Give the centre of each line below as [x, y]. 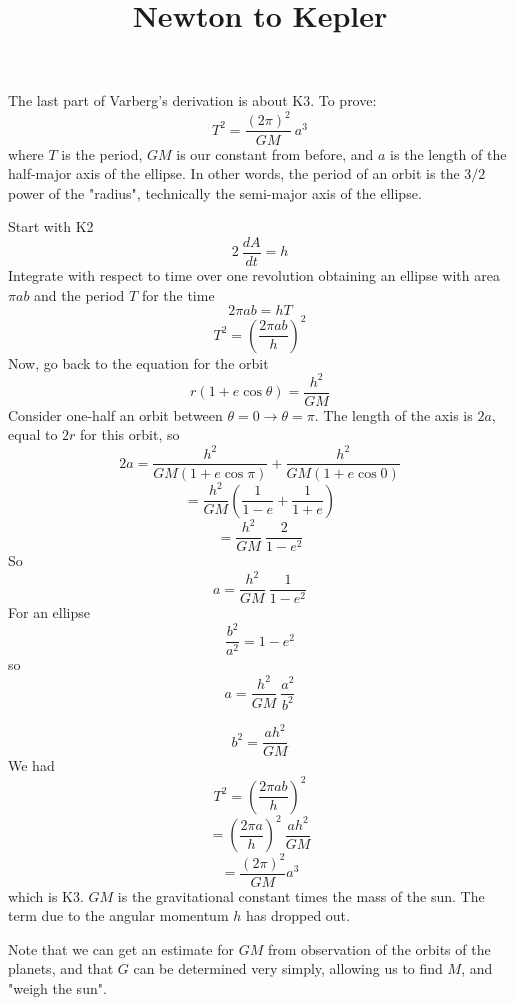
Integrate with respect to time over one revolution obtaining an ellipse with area [254, 274]
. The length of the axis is [393, 414]
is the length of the [448, 153]
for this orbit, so [130, 434]
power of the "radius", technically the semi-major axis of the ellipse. [215, 192]
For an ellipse [49, 612]
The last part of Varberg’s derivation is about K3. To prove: [192, 100]
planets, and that [61, 968]
